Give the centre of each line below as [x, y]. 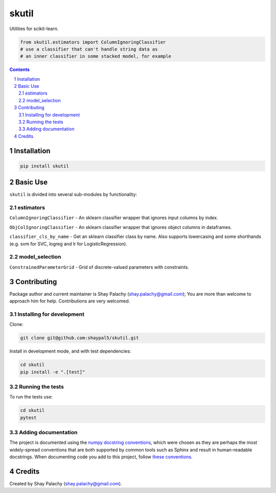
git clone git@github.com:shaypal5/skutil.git [79, 338]
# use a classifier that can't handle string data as [89, 49]
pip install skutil [44, 166]
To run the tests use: [31, 397]
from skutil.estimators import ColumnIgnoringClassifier [93, 42]
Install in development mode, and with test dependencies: [70, 351]
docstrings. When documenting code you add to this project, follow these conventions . [101, 457]
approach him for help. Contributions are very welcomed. [70, 301]
